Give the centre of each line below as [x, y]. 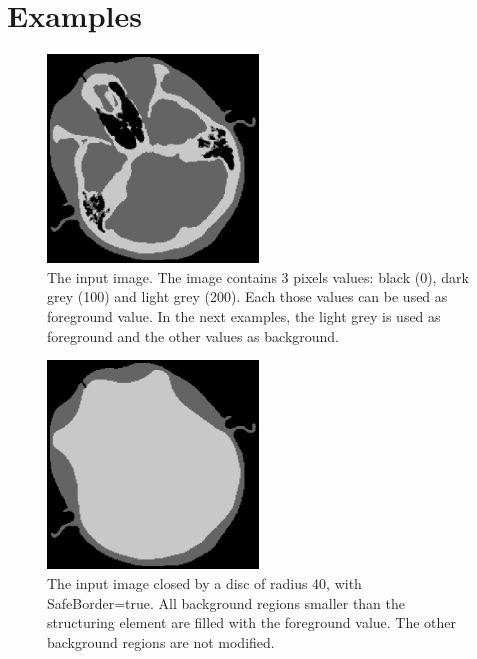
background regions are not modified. [161, 641]
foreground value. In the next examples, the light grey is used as [244, 316]
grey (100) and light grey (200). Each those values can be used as [247, 296]
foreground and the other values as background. [193, 335]
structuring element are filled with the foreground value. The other [252, 622]
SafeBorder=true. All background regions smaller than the [226, 602]
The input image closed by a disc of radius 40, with [204, 582]
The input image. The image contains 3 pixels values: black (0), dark [258, 276]
